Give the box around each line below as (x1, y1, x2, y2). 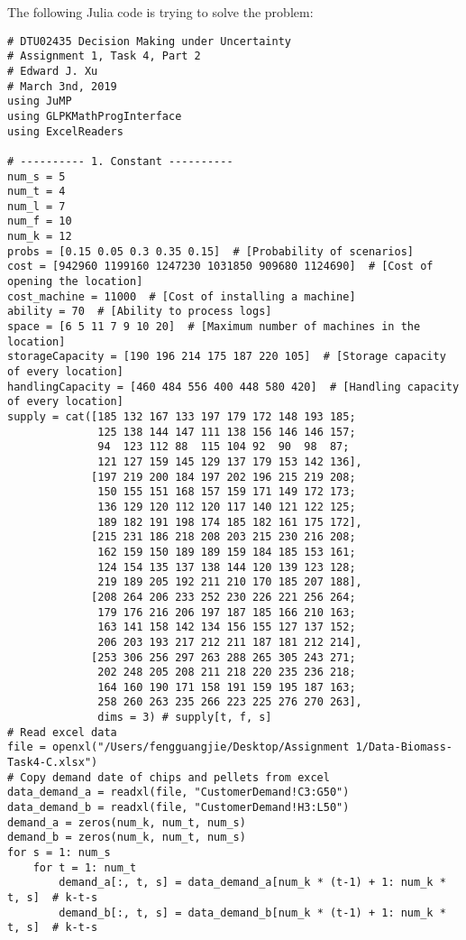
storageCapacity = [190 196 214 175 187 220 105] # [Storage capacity (7, 350, 446, 364)
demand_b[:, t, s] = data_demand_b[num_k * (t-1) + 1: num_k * (59, 906, 446, 919)
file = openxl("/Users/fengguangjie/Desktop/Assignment (7, 741, 350, 754)
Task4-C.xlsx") (7, 756, 98, 770)
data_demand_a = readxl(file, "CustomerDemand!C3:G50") (7, 786, 350, 799)
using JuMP (7, 95, 72, 108)
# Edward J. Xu (7, 64, 98, 78)
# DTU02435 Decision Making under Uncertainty (7, 34, 291, 48)
